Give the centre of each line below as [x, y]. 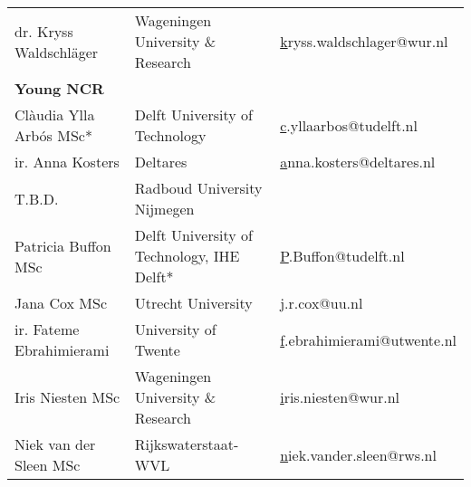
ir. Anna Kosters [67, 162]
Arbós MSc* [53, 135]
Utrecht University [193, 303]
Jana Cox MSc [61, 303]
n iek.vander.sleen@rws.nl [358, 454]
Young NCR [59, 88]
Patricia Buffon [63, 245]
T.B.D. [37, 198]
